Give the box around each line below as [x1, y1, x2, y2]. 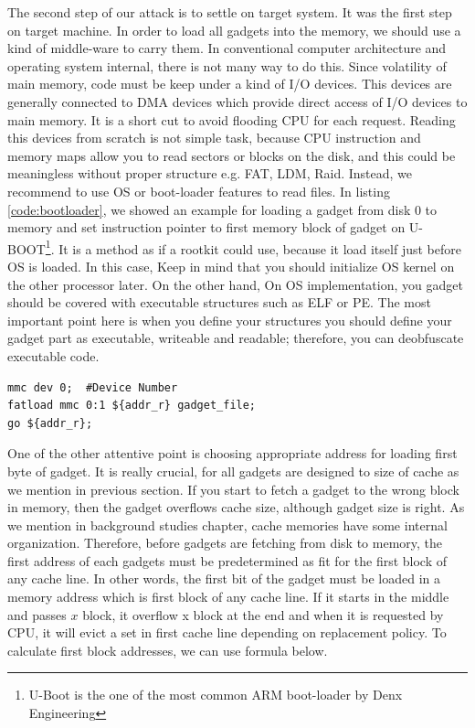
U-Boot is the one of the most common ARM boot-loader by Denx [28, 685, 403, 704]
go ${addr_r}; [7, 416, 93, 430]
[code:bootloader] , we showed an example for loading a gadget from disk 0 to [7, 199, 438, 219]
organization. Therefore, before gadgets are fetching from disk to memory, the [7, 533, 443, 552]
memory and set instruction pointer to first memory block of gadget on [7, 218, 406, 237]
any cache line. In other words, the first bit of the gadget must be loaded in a [7, 569, 440, 588]
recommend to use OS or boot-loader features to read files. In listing [7, 181, 390, 200]
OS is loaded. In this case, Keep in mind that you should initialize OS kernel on [7, 256, 455, 275]
